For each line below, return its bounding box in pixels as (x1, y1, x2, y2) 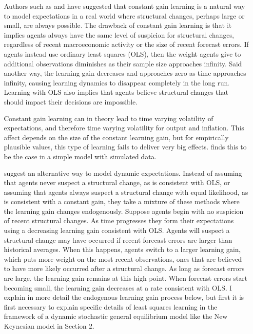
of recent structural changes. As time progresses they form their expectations (4, 215, 234, 226)
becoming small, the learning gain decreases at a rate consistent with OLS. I (4, 282, 232, 292)
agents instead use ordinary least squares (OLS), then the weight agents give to (4, 48, 241, 59)
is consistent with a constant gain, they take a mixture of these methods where (4, 196, 240, 207)
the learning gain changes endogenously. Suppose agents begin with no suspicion (4, 206, 244, 216)
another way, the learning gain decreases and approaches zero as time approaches (4, 68, 246, 78)
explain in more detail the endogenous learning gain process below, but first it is (4, 292, 244, 302)
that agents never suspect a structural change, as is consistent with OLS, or (4, 177, 230, 188)
